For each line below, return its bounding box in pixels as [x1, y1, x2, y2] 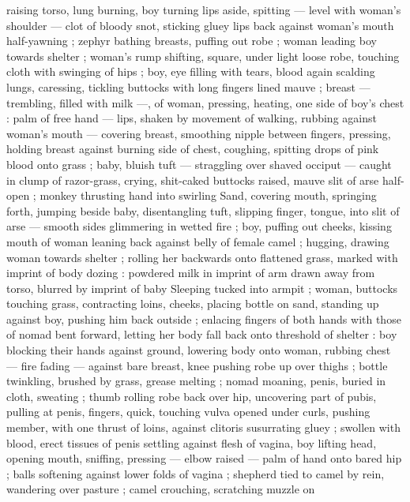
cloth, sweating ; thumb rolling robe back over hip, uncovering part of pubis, [6, 388, 377, 404]
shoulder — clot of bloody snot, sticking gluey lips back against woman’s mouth [6, 17, 394, 33]
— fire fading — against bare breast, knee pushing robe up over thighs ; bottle [6, 357, 388, 373]
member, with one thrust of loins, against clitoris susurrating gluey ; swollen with [6, 419, 401, 436]
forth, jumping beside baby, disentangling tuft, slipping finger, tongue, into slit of [6, 202, 400, 219]
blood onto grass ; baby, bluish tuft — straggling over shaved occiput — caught [6, 155, 392, 172]
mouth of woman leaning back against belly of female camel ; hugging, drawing [6, 233, 389, 249]
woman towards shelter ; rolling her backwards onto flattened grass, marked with [6, 249, 398, 265]
